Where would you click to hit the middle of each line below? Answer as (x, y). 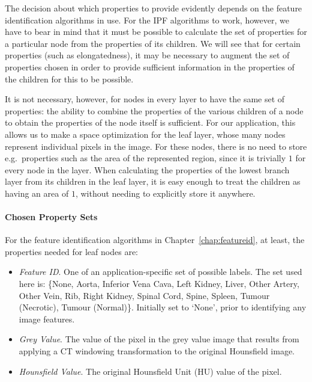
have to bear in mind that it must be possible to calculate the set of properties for (156, 32)
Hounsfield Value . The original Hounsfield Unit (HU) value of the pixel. (150, 371)
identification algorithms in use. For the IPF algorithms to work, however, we (147, 20)
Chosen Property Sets (51, 217)
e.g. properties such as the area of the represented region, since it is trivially (145, 158)
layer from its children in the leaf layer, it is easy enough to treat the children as (153, 181)
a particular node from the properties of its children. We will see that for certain (153, 43)
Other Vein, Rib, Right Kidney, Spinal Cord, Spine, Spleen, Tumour (144, 295)
